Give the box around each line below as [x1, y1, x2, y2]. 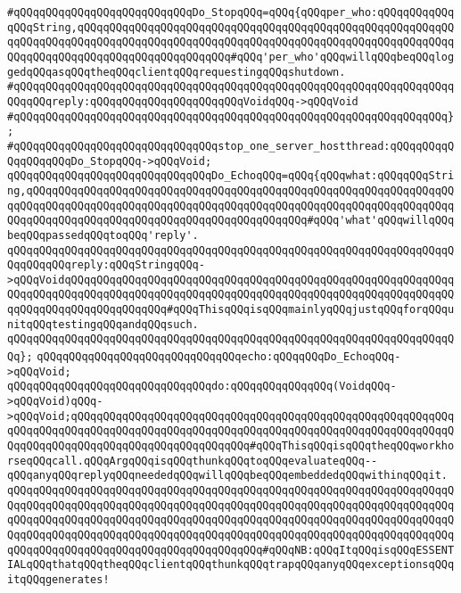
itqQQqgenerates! [7, 572, 110, 586]
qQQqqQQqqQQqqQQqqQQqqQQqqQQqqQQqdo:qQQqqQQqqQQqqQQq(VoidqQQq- [7, 380, 397, 393]
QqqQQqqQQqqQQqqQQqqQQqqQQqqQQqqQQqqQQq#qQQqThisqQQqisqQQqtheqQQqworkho [7, 440, 455, 453]
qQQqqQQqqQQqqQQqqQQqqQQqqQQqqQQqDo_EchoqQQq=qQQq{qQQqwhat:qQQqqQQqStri [7, 169, 455, 183]
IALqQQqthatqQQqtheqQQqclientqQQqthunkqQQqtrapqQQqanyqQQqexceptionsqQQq [7, 558, 455, 572]
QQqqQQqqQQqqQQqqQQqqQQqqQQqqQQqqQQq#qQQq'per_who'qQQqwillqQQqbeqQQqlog [7, 50, 455, 63]
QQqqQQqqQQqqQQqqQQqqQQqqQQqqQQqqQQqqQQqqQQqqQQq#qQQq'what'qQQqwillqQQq [7, 214, 455, 227]
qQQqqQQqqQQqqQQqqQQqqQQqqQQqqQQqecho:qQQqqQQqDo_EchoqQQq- [37, 350, 401, 364]
